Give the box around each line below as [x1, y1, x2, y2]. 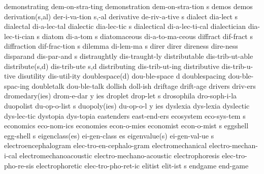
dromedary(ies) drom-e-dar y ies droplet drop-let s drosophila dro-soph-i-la [4, 90, 237, 101]
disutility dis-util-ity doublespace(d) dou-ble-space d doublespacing [18, 71, 226, 81]
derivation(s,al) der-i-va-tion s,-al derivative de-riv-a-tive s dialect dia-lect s [4, 11, 238, 21]
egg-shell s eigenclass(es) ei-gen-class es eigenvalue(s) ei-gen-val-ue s [4, 130, 214, 141]
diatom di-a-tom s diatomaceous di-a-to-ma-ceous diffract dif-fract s [42, 30, 253, 41]
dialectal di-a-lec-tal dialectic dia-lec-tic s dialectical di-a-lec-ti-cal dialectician [4, 21, 246, 31]
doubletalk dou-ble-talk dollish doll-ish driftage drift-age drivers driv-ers [31, 80, 256, 91]
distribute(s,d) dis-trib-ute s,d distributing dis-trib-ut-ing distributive [4, 60, 219, 71]
